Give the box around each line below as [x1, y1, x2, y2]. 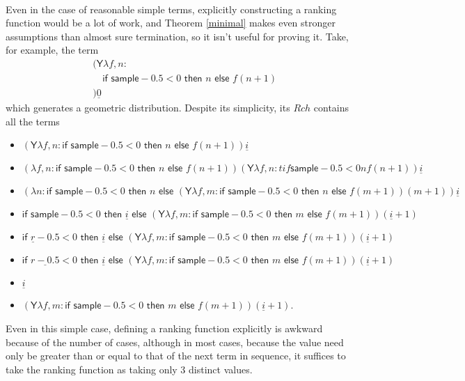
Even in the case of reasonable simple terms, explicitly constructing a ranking [6, 1, 337, 16]
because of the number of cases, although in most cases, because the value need [6, 334, 344, 349]
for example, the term [6, 42, 99, 57]
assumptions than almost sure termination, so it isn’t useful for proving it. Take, [6, 29, 349, 43]
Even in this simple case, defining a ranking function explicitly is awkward [6, 321, 323, 336]
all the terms [6, 114, 60, 128]
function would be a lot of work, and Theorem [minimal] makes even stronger [6, 15, 336, 30]
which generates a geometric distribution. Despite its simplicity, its [6, 100, 290, 115]
